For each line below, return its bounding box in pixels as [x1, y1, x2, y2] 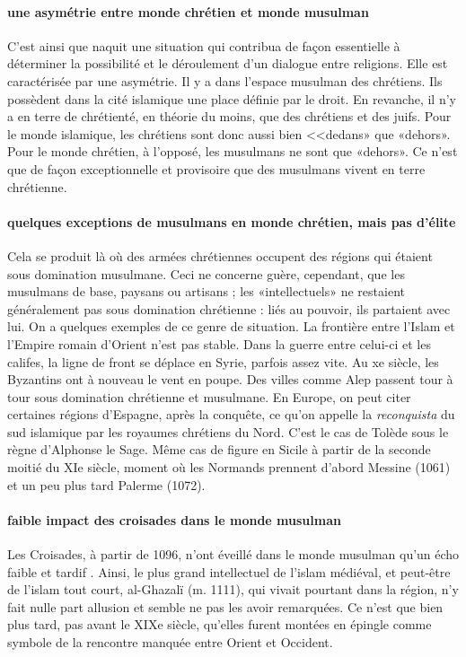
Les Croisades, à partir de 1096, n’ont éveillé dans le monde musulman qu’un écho [7, 545, 460, 564]
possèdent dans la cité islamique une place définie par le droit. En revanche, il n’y [7, 89, 456, 108]
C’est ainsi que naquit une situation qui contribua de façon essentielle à [7, 36, 400, 55]
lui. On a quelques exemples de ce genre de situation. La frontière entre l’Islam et [7, 317, 455, 336]
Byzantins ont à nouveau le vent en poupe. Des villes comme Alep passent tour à [7, 370, 453, 389]
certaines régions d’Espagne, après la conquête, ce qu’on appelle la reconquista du [7, 405, 455, 424]
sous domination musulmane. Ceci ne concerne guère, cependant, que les [7, 264, 405, 283]
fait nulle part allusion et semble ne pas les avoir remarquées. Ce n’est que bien [7, 597, 444, 616]
